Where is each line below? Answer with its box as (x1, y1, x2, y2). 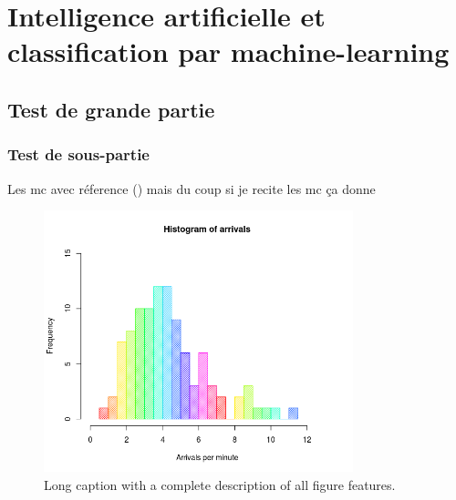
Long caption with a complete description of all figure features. (44, 474, 396, 494)
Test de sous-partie (7, 143, 150, 166)
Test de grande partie (7, 95, 215, 123)
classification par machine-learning (7, 33, 450, 70)
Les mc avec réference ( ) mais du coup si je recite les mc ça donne (7, 179, 376, 198)
